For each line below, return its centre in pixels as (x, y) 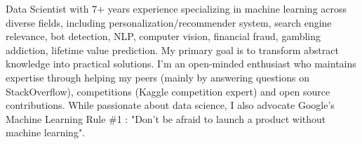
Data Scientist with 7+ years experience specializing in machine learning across (176, 8)
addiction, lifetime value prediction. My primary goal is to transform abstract (172, 50)
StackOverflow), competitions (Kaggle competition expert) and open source (168, 91)
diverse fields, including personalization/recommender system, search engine (169, 22)
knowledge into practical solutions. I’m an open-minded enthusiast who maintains (181, 64)
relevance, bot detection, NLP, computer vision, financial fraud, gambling (163, 36)
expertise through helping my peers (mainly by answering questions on (158, 77)
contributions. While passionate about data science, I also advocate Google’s (170, 105)
